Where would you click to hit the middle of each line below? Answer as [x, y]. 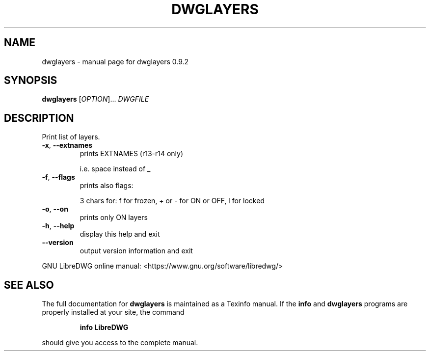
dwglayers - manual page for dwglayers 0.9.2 [115, 61]
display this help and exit [120, 234]
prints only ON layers [114, 218]
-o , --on [55, 209]
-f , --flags [58, 177]
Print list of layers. [71, 137]
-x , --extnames [67, 145]
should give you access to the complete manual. [120, 343]
